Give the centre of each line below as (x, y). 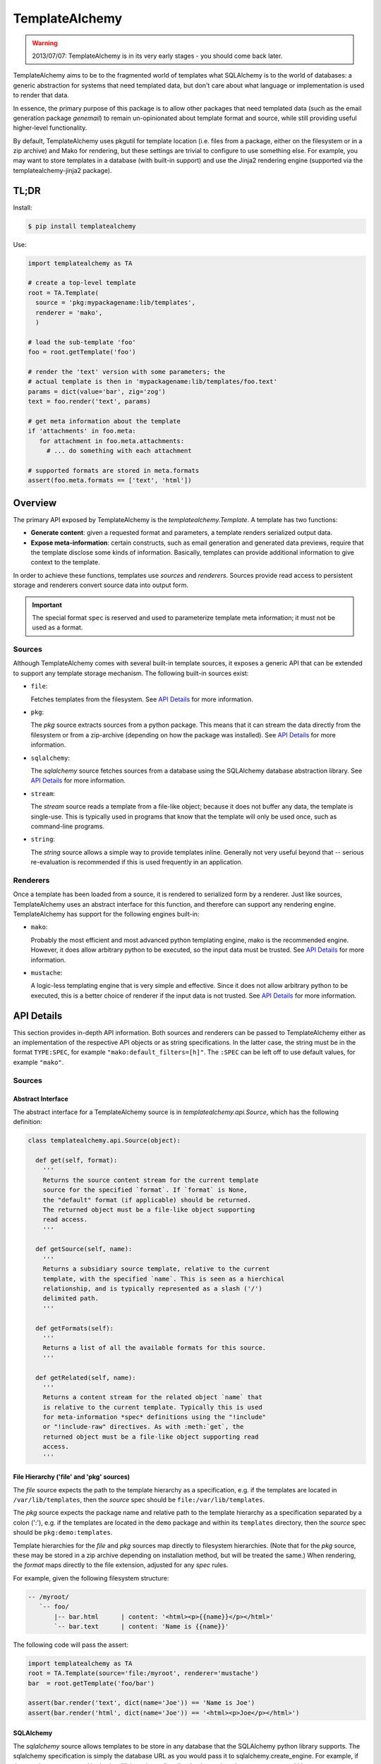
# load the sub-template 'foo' (82, 342)
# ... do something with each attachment (119, 451)
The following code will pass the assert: (71, 1645)
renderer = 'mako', (69, 313)
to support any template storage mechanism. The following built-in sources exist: (131, 673)
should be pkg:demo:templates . (63, 1533)
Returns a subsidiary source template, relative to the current (156, 1269)
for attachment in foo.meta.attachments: (112, 441)
